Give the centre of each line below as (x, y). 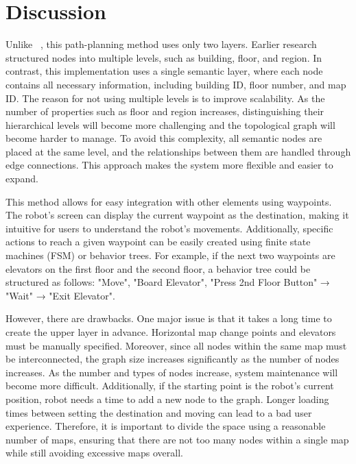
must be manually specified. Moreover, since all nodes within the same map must (176, 345)
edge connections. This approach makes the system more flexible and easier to (169, 165)
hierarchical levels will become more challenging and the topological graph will (170, 124)
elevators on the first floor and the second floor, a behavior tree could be (158, 268)
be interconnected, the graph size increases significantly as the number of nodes (173, 359)
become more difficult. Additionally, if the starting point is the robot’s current (170, 386)
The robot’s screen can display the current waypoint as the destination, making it (177, 215)
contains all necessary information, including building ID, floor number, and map (176, 84)
